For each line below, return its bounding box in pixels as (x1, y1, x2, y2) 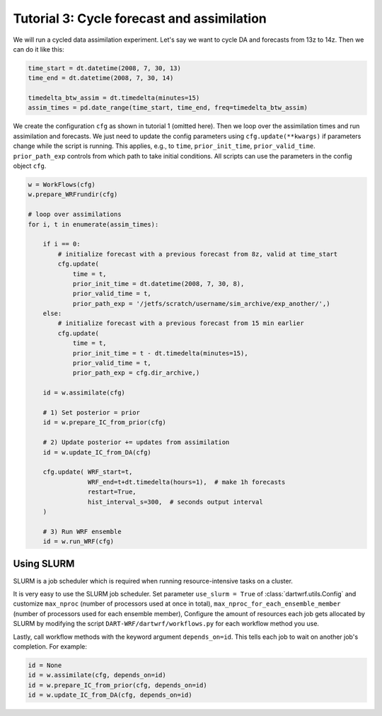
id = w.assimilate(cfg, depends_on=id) (28, 671, 166, 679)
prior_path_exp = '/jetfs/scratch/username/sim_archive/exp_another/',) (72, 300, 330, 307)
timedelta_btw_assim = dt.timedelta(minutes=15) (28, 94, 200, 102)
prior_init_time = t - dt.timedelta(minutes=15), (72, 349, 248, 357)
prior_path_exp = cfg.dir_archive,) (72, 369, 200, 377)
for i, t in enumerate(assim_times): (28, 220, 159, 228)
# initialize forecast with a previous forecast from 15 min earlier (57, 319, 304, 327)
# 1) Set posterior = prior (42, 409, 141, 416)
